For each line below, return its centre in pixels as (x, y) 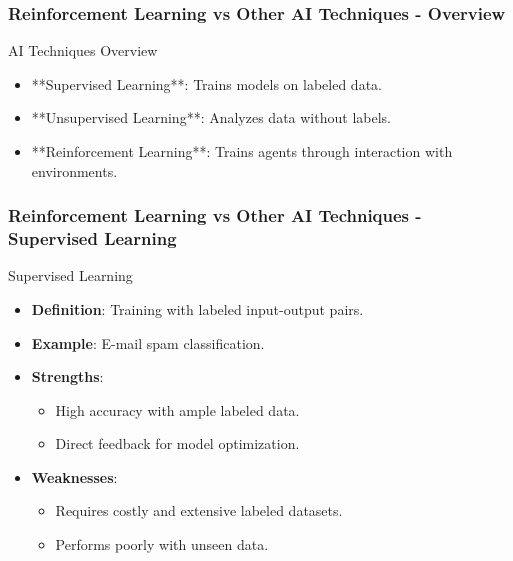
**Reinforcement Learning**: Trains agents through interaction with (242, 151)
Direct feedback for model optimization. (177, 443)
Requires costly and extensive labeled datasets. (199, 510)
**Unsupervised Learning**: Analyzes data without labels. (211, 117)
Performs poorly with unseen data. (162, 544)
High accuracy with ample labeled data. (177, 409)
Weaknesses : (74, 476)
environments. (74, 170)
